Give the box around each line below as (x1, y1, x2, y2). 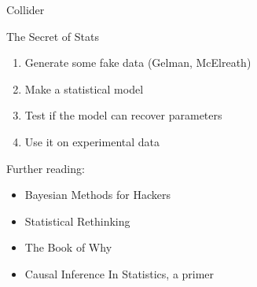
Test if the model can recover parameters (24, 107, 222, 123)
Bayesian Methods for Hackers (24, 186, 171, 203)
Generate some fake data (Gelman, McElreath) (24, 54, 251, 71)
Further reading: (6, 160, 85, 176)
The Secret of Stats (6, 28, 99, 44)
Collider (6, 2, 45, 17)
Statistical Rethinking (24, 212, 130, 229)
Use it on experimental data (24, 133, 160, 149)
